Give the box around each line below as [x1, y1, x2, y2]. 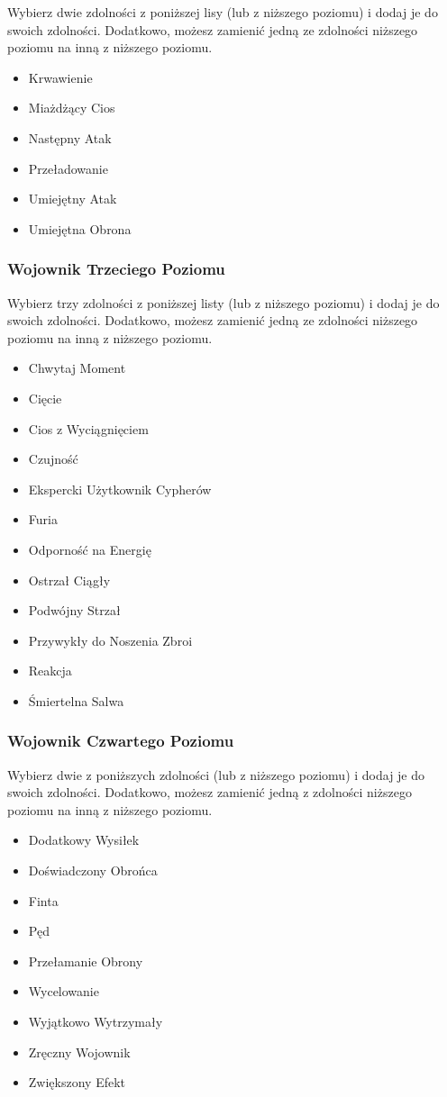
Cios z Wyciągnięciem [28, 419, 149, 438]
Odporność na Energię [28, 539, 151, 558]
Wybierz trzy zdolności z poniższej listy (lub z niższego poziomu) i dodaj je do [7, 293, 440, 312]
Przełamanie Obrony [28, 951, 143, 970]
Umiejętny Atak [28, 189, 117, 208]
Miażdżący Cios [28, 98, 115, 117]
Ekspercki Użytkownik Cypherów [28, 479, 212, 498]
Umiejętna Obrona [28, 219, 132, 238]
